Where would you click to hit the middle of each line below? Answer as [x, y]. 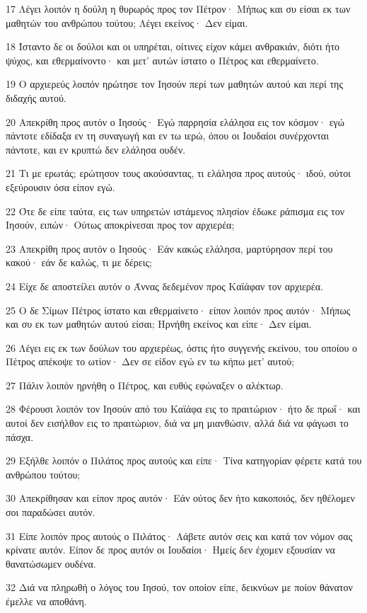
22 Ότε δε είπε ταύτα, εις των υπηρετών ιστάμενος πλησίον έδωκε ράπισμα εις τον [175, 211]
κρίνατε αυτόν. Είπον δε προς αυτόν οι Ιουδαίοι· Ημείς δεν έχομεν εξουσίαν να [170, 550]
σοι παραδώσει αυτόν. [51, 512]
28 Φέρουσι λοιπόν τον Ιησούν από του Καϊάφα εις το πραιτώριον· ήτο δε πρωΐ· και [183, 409]
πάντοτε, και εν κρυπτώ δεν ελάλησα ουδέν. [96, 149]
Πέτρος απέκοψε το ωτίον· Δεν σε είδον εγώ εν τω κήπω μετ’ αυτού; [150, 361]
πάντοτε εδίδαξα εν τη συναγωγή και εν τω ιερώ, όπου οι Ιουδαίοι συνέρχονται [167, 136]
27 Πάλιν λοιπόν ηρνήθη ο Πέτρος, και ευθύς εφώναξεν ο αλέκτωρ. [145, 385]
